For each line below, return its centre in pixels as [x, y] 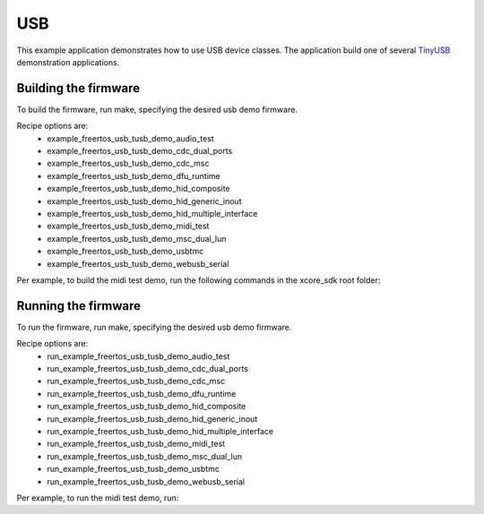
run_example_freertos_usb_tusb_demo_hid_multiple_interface [160, 431]
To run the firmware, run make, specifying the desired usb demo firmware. [154, 327]
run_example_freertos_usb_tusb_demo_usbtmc [133, 469]
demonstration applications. [68, 62]
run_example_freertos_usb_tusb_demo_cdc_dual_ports [147, 368]
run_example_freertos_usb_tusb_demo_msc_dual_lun [144, 456]
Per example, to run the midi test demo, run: [98, 498]
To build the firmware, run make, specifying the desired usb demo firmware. [157, 109]
